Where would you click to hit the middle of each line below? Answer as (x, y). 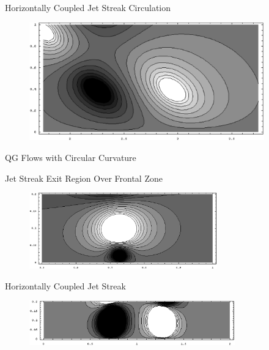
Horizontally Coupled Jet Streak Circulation (88, 7)
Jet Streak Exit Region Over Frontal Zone (84, 178)
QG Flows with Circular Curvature (71, 157)
